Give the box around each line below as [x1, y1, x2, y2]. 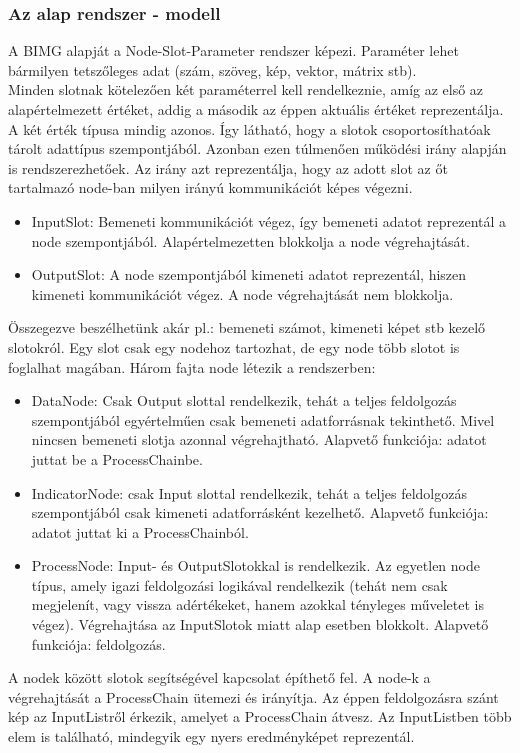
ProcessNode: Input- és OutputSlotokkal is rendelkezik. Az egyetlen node [31, 555, 480, 576]
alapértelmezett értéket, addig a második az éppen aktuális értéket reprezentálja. [8, 99, 504, 119]
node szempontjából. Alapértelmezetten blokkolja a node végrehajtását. [31, 230, 470, 251]
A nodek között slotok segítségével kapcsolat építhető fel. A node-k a [8, 667, 431, 688]
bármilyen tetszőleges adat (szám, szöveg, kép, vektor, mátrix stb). [8, 59, 417, 80]
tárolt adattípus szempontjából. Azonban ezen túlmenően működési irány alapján [8, 138, 507, 159]
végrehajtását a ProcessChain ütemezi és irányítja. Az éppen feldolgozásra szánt [8, 686, 499, 707]
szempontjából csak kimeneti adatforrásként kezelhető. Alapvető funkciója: [31, 502, 489, 523]
